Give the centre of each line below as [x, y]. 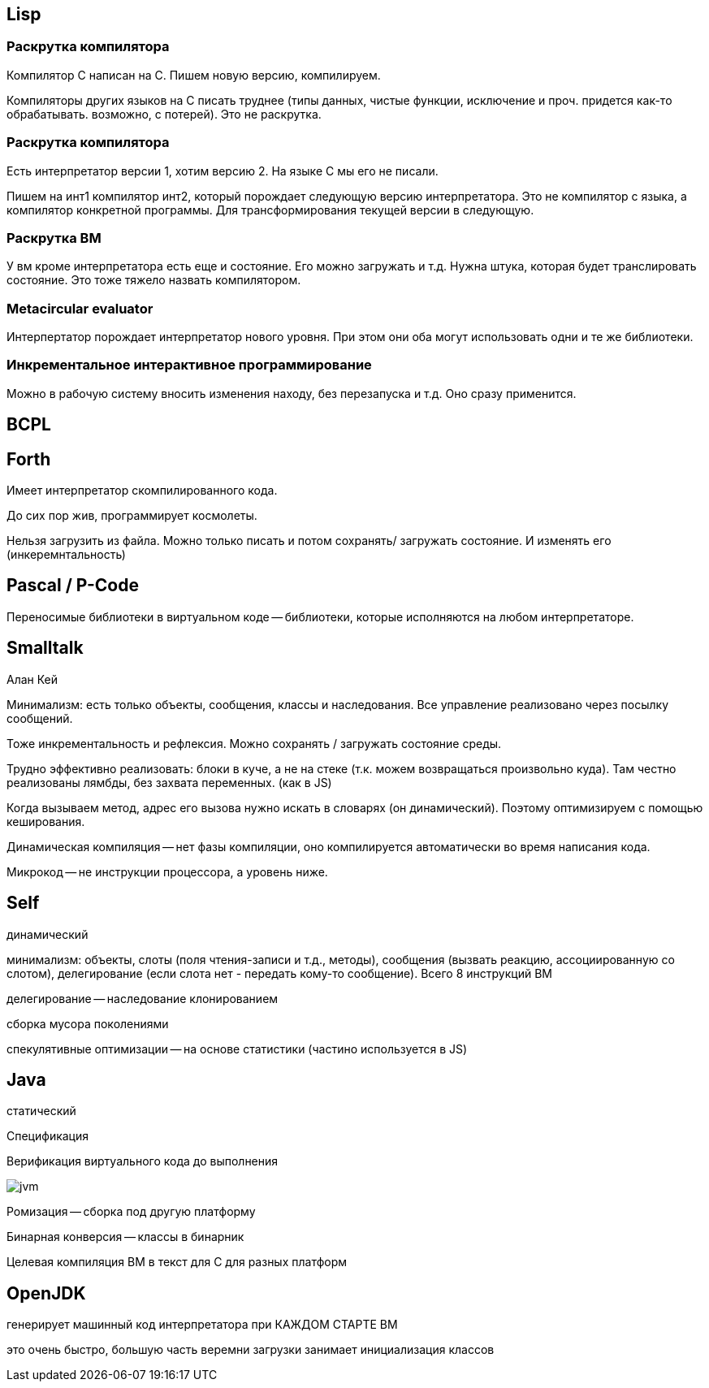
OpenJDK [46, 1293]
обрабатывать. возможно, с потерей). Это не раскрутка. [164, 114]
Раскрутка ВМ [54, 238]
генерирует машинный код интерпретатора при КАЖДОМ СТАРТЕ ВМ [202, 1325]
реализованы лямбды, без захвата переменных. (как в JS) [169, 782]
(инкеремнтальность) [66, 555]
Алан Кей [32, 679]
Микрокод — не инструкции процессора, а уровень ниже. [167, 871]
